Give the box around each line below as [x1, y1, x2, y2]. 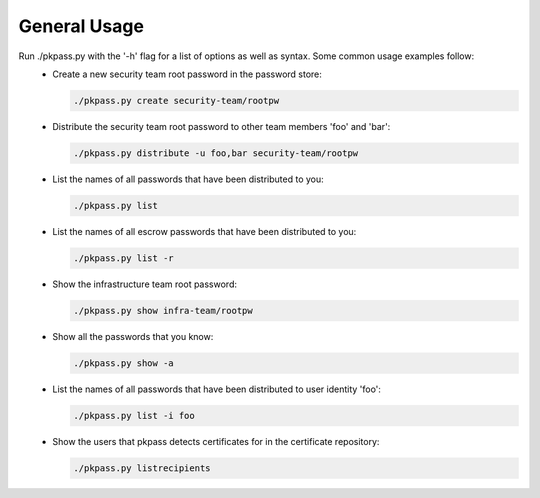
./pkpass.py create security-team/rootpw [73, 95, 280, 106]
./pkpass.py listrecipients [73, 462, 211, 474]
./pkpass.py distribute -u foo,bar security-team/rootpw [73, 147, 359, 159]
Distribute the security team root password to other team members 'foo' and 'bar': [52, 120, 391, 132]
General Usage [18, 15, 145, 37]
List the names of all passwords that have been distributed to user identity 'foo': [52, 383, 382, 395]
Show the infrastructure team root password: [52, 278, 237, 290]
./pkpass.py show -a [73, 357, 174, 369]
